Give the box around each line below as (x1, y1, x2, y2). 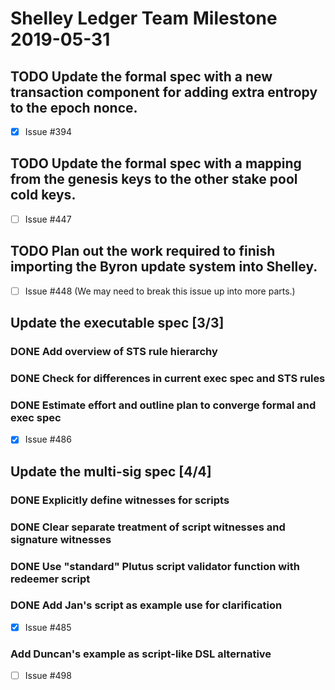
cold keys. (10, 187, 77, 204)
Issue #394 (24, 126, 72, 137)
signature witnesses (10, 532, 112, 546)
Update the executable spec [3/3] (10, 315, 225, 332)
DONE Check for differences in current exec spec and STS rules (10, 372, 326, 386)
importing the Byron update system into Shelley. (10, 258, 318, 276)
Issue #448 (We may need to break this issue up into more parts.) (24, 285, 296, 297)
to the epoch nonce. (10, 99, 138, 116)
